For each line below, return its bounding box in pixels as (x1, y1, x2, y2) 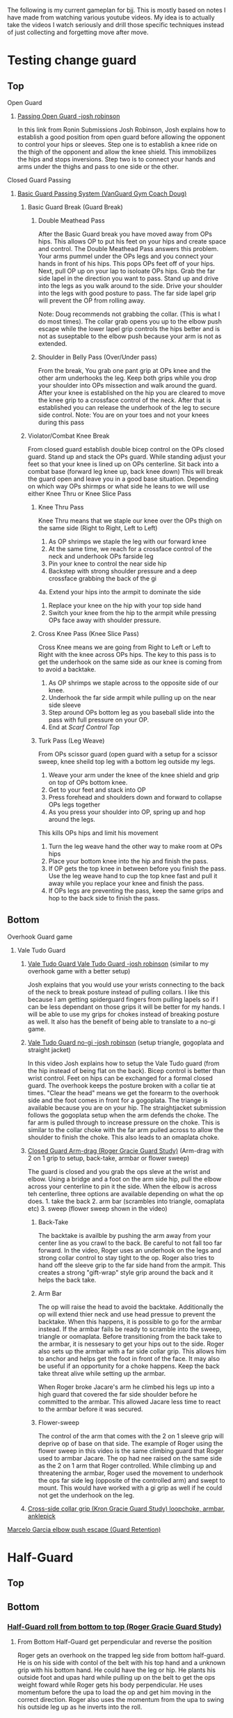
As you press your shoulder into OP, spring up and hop (48, 808, 206, 816)
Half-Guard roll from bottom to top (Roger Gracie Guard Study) (7, 1621, 222, 1631)
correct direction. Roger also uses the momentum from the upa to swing (17, 1696, 225, 1704)
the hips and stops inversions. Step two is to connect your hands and (17, 155, 216, 163)
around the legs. (48, 816, 96, 823)
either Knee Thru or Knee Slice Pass (27, 490, 132, 498)
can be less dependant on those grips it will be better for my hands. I (27, 1002, 225, 1011)
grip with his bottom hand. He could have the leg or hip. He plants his (17, 1666, 216, 1674)
